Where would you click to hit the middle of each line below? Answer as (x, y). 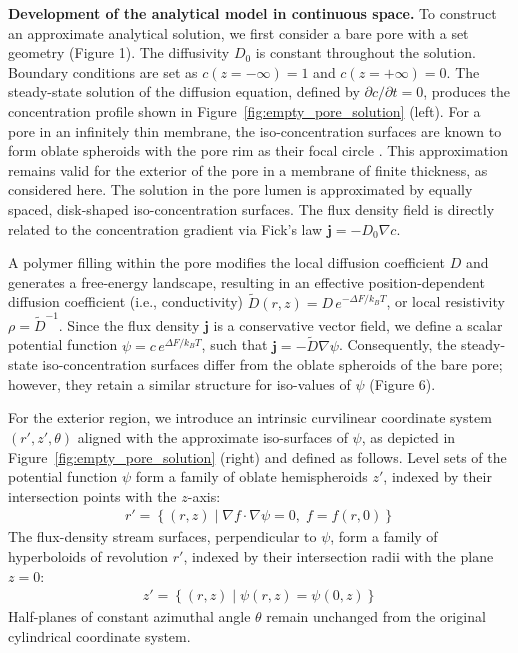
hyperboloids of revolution (88, 556)
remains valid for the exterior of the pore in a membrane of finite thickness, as (248, 169)
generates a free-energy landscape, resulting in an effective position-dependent (246, 281)
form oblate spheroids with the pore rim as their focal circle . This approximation (258, 150)
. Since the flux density (129, 324)
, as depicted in (408, 437)
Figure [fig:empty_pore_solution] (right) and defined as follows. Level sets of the (257, 456)
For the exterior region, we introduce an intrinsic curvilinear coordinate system (250, 417)
